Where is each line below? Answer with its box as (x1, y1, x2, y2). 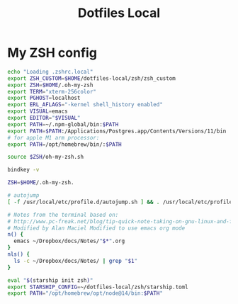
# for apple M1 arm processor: (7, 134, 100, 141)
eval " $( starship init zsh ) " (7, 276, 93, 284)
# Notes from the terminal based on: (7, 211, 119, 218)
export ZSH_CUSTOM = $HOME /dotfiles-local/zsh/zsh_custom (7, 74, 176, 82)
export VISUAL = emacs (7, 108, 69, 115)
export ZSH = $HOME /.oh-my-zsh (7, 81, 93, 89)
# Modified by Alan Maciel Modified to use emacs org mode (7, 225, 186, 232)
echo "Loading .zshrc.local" (7, 68, 93, 75)
